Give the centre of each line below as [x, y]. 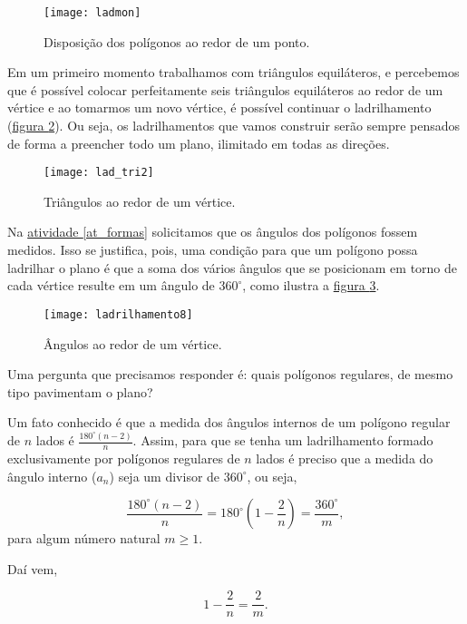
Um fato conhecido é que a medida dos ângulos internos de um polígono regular [229, 422]
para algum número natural [84, 538]
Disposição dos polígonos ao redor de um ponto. [177, 41]
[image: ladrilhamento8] [118, 314]
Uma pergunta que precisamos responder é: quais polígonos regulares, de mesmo [230, 374]
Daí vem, [33, 568]
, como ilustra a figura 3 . [311, 285]
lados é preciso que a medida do [345, 458]
